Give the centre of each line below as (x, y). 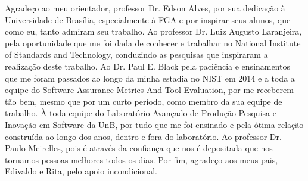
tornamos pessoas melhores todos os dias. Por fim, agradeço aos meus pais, (141, 159)
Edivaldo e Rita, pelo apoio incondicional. (81, 171)
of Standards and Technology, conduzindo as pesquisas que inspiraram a (136, 54)
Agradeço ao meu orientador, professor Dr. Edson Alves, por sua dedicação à (145, 8)
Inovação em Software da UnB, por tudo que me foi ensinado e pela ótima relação (154, 124)
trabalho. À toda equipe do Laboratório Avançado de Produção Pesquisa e (141, 113)
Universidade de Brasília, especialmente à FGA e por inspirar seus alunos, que (148, 19)
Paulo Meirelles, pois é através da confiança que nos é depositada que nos (139, 148)
